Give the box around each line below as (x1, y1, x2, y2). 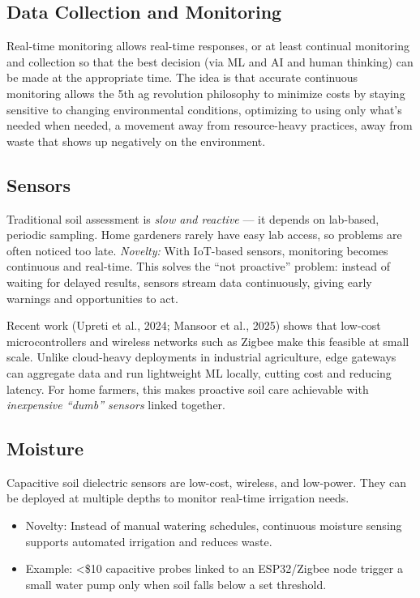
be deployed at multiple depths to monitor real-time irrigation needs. (6, 489, 349, 506)
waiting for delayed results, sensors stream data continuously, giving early (6, 273, 372, 290)
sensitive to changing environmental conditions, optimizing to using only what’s (6, 100, 402, 117)
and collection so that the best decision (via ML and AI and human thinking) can (6, 53, 414, 70)
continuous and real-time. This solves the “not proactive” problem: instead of (6, 258, 390, 275)
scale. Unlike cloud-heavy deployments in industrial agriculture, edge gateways (6, 348, 396, 365)
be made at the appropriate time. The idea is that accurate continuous (6, 69, 358, 86)
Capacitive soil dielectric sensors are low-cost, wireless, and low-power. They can (6, 473, 406, 490)
